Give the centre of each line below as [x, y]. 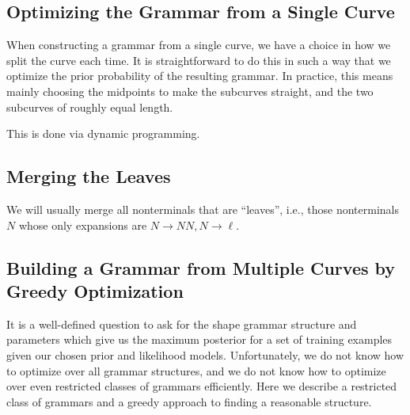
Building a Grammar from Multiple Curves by [201, 267]
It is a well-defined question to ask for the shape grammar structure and [182, 324]
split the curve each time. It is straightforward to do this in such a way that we [199, 60]
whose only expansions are [83, 225]
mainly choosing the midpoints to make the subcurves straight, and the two [190, 91]
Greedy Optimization [95, 290]
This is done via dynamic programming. [103, 133]
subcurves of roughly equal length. [90, 107]
